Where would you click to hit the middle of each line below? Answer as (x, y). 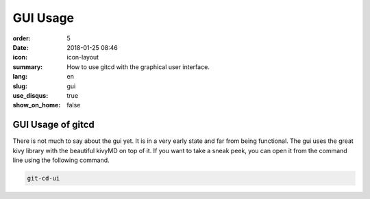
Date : (21, 47)
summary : (28, 67)
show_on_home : (37, 105)
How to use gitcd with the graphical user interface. (138, 67)
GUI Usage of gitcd (54, 125)
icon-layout (83, 57)
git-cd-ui (44, 178)
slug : (20, 86)
